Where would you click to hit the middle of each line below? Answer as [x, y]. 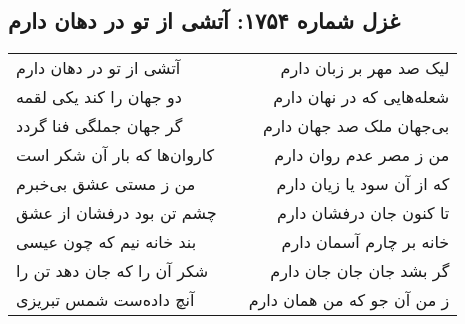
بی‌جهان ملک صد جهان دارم [356, 126]
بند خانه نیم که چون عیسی [106, 242]
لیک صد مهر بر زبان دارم [365, 68]
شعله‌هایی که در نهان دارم [361, 97]
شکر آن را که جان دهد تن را [112, 271]
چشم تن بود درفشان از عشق [116, 213]
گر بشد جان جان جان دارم [360, 271]
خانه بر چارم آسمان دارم [365, 242]
